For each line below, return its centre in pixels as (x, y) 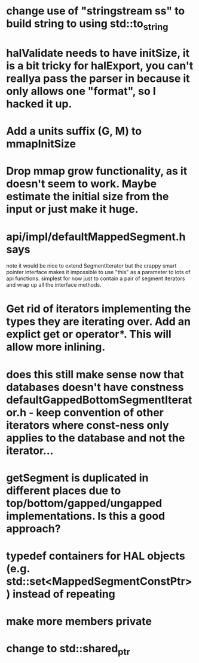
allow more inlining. (56, 347)
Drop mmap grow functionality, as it (97, 171)
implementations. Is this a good (86, 516)
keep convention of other (100, 412)
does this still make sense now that (95, 374)
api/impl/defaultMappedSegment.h (96, 237)
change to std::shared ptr (68, 650)
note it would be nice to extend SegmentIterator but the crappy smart (91, 266)
